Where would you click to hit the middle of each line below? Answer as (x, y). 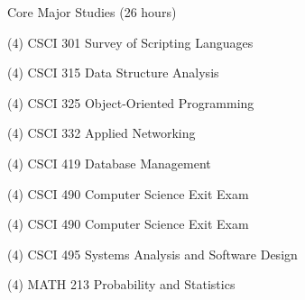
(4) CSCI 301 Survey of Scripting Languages (130, 42)
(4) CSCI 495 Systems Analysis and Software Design (152, 254)
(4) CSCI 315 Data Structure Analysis (113, 73)
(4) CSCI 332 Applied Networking (102, 133)
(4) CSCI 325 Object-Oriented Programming (131, 102)
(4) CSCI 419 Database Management (109, 163)
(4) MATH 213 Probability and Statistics (121, 284)
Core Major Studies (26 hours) (92, 12)
